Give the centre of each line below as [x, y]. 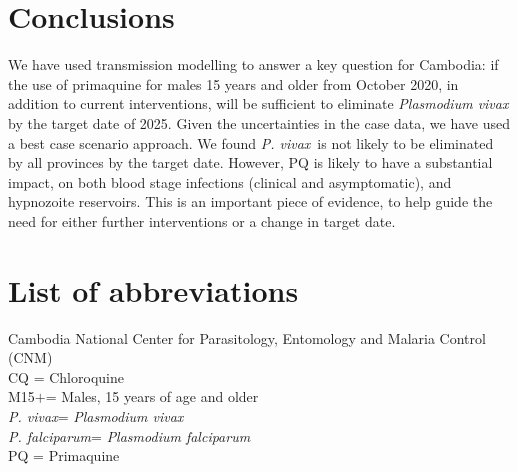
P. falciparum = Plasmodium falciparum [129, 435]
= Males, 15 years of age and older [152, 396]
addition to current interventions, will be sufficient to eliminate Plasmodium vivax [258, 103]
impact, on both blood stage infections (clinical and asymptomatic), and [230, 181]
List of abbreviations [153, 289]
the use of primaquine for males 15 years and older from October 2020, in [233, 83]
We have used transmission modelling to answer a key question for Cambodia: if [253, 64]
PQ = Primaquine [64, 455]
